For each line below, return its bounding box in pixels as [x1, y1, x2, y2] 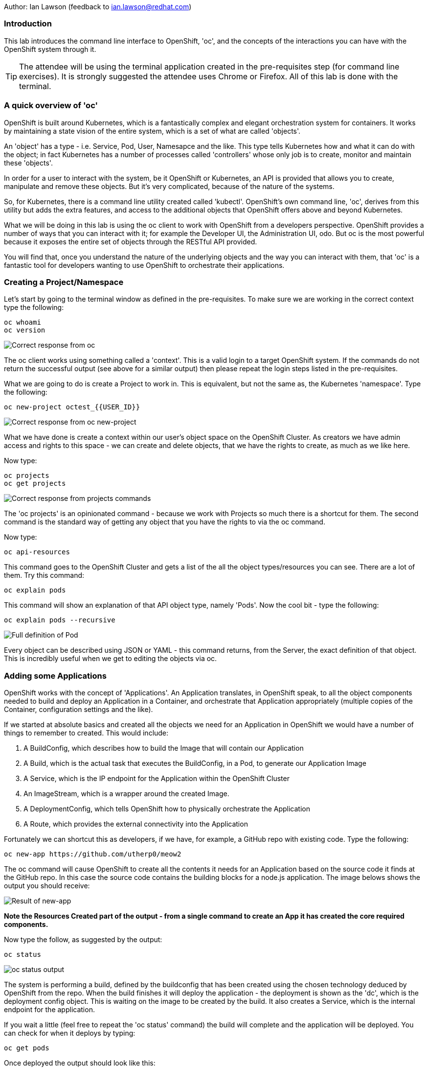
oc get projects [4, 479, 66, 488]
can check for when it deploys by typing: [4, 1029, 135, 1037]
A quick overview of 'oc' [4, 100, 98, 111]
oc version [4, 326, 45, 334]
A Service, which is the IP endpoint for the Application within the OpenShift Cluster [23, 774, 290, 783]
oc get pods [4, 1044, 49, 1052]
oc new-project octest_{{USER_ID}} [4, 403, 140, 411]
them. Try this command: [4, 571, 85, 580]
